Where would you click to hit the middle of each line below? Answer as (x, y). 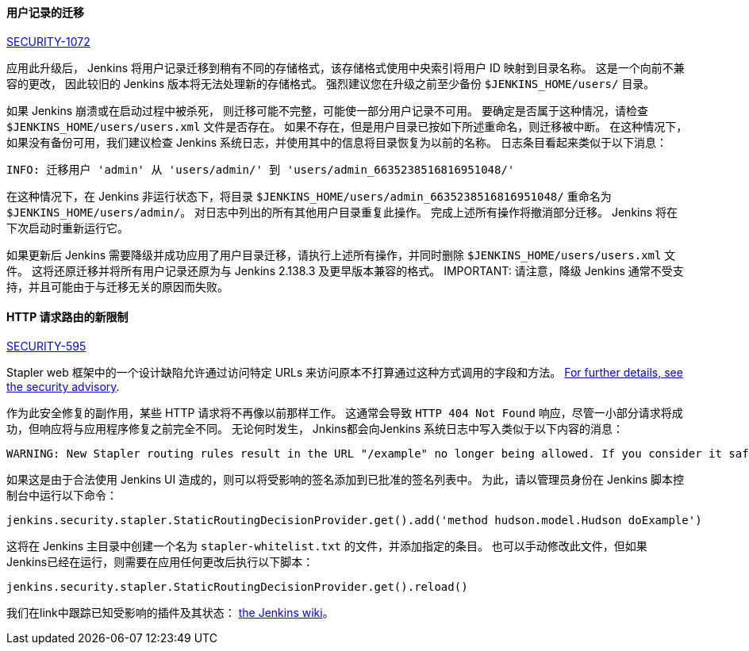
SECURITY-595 (46, 346)
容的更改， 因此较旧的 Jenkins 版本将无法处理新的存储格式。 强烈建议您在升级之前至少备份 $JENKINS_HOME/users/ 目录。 (331, 83)
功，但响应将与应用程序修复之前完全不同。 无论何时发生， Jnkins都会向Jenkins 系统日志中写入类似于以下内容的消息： (315, 428)
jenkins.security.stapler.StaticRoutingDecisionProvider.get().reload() (237, 586)
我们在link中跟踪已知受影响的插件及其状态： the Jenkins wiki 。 (170, 612)
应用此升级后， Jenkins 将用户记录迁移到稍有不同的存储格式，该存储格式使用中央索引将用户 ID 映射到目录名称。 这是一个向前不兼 (346, 67)
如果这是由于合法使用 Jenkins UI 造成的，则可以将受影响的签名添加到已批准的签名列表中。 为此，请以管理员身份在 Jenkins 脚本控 (346, 479)
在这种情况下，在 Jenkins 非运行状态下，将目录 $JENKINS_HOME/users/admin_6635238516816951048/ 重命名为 (309, 196)
